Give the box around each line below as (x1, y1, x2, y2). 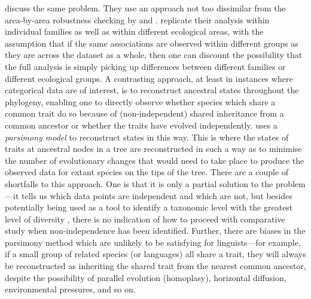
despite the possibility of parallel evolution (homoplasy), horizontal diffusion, (5, 271, 286, 283)
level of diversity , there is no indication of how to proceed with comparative (5, 212, 285, 225)
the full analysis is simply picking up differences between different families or (5, 60, 286, 72)
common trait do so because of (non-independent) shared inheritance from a (5, 107, 284, 120)
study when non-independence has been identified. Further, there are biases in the (5, 224, 306, 237)
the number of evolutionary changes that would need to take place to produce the (5, 154, 304, 166)
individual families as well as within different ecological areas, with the (5, 25, 264, 38)
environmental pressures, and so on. (5, 283, 136, 295)
